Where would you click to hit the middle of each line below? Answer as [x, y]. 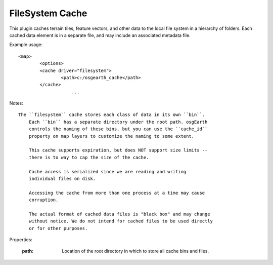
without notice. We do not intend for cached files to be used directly [121, 221]
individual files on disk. [62, 178]
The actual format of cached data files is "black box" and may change [119, 214]
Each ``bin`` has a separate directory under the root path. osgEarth [118, 122]
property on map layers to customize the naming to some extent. [111, 136]
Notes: [16, 103]
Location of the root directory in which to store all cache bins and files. [135, 251]
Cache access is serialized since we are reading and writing [107, 172]
